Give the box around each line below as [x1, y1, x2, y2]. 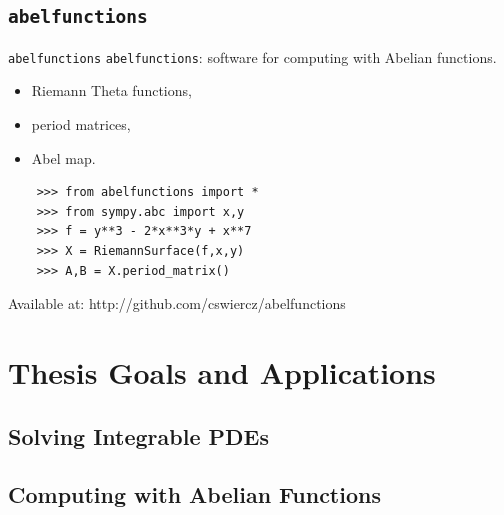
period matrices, [31, 114, 131, 135]
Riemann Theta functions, [31, 80, 192, 101]
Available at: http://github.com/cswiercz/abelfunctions [8, 293, 346, 314]
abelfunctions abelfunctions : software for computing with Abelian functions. [8, 46, 497, 67]
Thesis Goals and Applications [8, 351, 436, 392]
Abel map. [31, 147, 96, 168]
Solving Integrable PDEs [8, 420, 269, 451]
